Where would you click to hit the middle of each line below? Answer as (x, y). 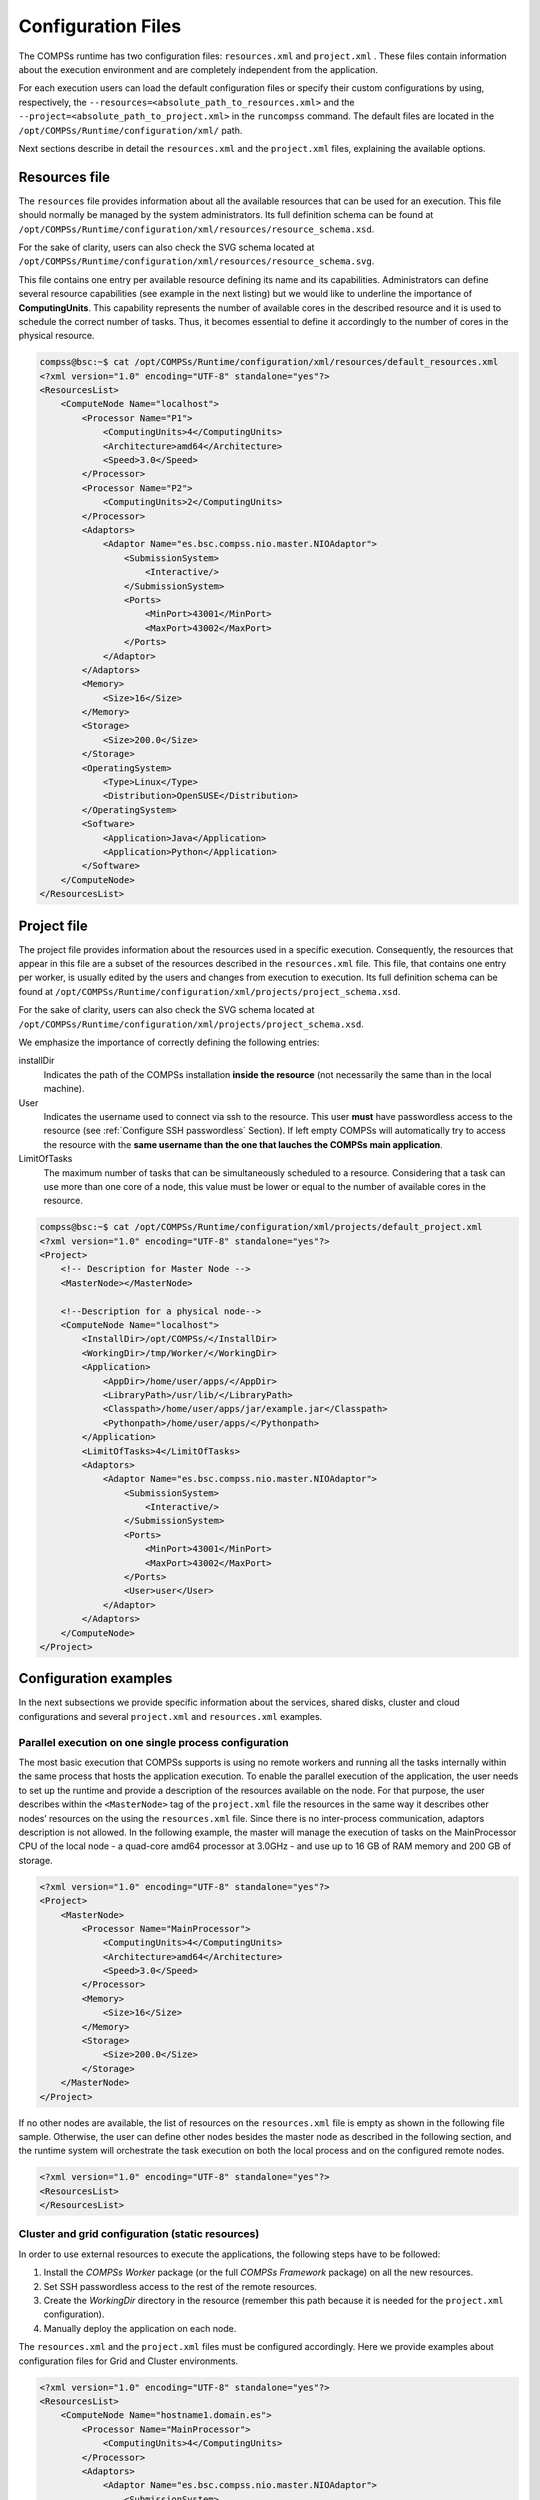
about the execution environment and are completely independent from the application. (198, 69)
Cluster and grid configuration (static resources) (139, 2234)
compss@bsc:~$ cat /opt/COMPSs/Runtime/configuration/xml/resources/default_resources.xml (269, 362)
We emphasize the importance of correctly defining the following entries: (169, 1042)
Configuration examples (95, 1678)
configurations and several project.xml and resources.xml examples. (170, 1716)
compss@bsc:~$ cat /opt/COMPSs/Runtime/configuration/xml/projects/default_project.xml (261, 1227)
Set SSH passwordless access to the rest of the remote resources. (180, 2286)
